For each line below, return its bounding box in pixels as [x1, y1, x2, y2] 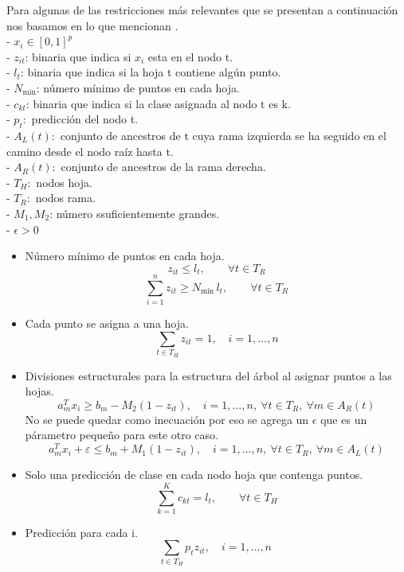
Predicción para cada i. [25, 523, 138, 540]
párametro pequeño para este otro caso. [25, 426, 218, 443]
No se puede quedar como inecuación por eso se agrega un [25, 411, 309, 427]
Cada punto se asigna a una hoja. [25, 315, 189, 332]
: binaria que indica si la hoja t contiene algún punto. [20, 64, 281, 80]
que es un [320, 411, 367, 427]
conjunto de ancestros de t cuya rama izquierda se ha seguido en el [60, 126, 386, 143]
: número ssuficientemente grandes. [49, 204, 220, 221]
